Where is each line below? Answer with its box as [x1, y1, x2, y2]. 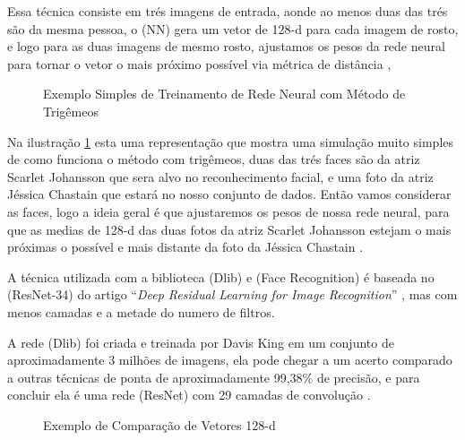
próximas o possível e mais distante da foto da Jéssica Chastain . [7, 237, 364, 256]
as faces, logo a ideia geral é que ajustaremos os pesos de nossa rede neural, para [7, 202, 450, 220]
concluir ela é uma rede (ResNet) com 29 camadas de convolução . [7, 385, 371, 404]
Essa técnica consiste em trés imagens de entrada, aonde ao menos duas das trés [7, 2, 448, 20]
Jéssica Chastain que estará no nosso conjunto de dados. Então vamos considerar [7, 185, 452, 203]
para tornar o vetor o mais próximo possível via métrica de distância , [7, 54, 392, 73]
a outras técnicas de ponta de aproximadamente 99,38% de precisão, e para [7, 367, 420, 386]
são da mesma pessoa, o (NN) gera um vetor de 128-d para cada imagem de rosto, [7, 19, 459, 38]
